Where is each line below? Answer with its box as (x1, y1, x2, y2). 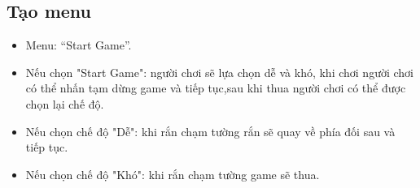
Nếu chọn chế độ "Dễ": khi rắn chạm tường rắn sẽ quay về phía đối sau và (25, 122, 396, 139)
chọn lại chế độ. (25, 95, 104, 112)
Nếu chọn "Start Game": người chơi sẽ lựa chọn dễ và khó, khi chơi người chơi (25, 63, 413, 80)
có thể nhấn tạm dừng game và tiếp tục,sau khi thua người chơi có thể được (25, 79, 406, 96)
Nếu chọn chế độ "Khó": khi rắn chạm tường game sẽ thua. (25, 165, 320, 182)
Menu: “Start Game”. (25, 36, 132, 53)
